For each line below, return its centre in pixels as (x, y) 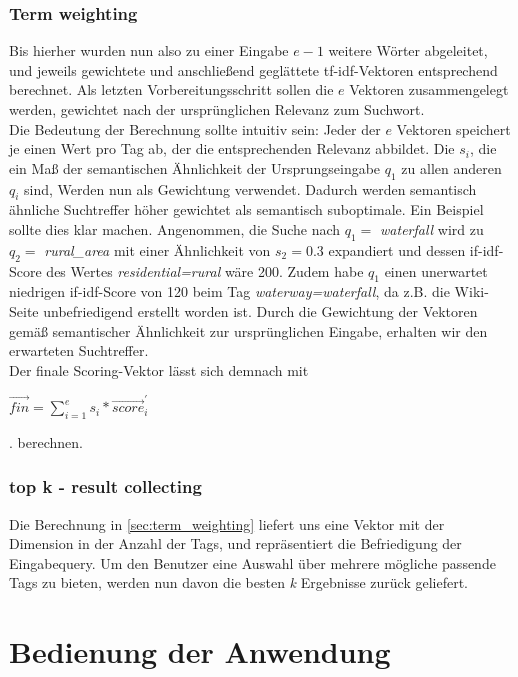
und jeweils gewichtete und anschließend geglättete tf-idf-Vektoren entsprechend (253, 69)
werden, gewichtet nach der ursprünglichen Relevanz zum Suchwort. (217, 109)
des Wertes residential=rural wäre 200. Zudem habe (205, 270)
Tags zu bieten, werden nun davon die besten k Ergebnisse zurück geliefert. (238, 582)
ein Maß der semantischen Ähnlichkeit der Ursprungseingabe (195, 167)
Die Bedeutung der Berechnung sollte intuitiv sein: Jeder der (195, 128)
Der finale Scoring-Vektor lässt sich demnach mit (159, 369)
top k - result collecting (105, 486)
